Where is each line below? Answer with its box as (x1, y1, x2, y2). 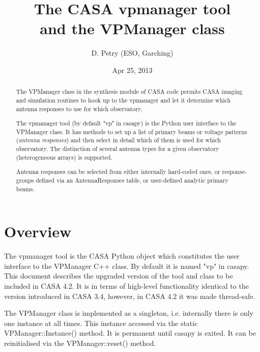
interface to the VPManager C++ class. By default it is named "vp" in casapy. (4, 260, 249, 271)
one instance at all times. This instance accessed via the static (4, 317, 198, 328)
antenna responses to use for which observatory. (16, 104, 142, 113)
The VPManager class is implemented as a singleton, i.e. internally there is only (4, 308, 253, 318)
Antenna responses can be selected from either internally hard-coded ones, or (16, 167, 220, 176)
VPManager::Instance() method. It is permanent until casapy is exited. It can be (4, 328, 256, 338)
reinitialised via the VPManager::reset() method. (4, 337, 156, 348)
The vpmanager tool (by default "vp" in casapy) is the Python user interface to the (16, 119, 237, 128)
